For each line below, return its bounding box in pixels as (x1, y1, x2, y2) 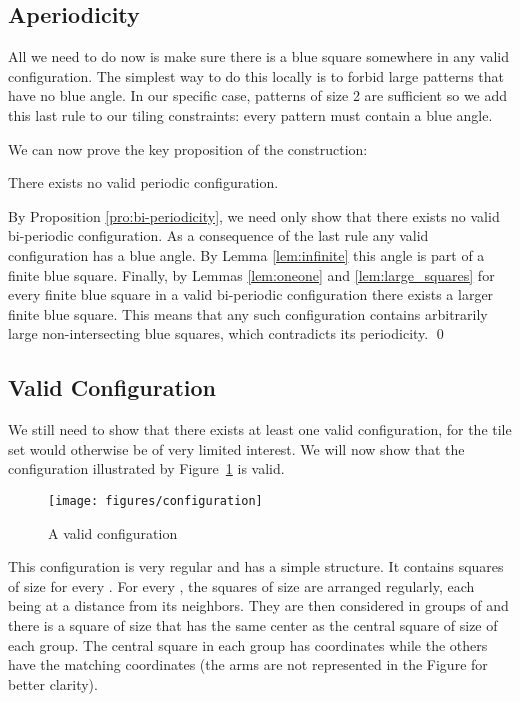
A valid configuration (48, 522, 178, 543)
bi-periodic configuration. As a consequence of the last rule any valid (8, 225, 429, 246)
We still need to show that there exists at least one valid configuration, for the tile (8, 419, 512, 440)
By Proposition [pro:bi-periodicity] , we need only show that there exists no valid (8, 205, 500, 226)
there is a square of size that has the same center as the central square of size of (8, 614, 498, 635)
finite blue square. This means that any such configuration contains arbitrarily (8, 303, 488, 324)
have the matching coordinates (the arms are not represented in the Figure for (8, 654, 488, 675)
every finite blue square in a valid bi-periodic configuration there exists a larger (8, 284, 494, 305)
